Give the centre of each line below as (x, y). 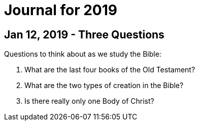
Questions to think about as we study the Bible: (83, 54)
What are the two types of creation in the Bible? (104, 86)
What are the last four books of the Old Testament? (110, 70)
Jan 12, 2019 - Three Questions (84, 34)
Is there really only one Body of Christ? (89, 101)
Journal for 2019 (61, 10)
